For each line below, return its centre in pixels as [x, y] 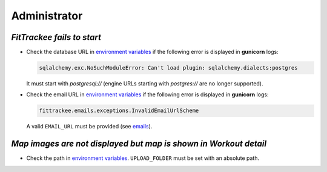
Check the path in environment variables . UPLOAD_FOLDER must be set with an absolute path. [143, 158]
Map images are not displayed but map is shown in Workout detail [139, 144]
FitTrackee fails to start [56, 37]
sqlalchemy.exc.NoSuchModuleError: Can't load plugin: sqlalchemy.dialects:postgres [168, 68]
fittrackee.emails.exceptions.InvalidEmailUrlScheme [119, 111]
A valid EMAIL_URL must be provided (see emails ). [89, 127]
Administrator [47, 16]
